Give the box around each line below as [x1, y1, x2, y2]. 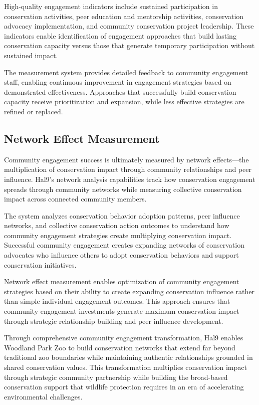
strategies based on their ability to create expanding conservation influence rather [4, 286, 254, 296]
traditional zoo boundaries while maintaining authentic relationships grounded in [4, 352, 253, 362]
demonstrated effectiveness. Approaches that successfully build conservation [4, 86, 236, 97]
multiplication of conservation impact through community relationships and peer [4, 164, 251, 174]
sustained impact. [4, 50, 58, 60]
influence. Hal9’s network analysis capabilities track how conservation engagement [4, 173, 255, 184]
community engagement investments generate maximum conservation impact [4, 306, 239, 316]
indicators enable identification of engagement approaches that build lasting [4, 30, 236, 41]
